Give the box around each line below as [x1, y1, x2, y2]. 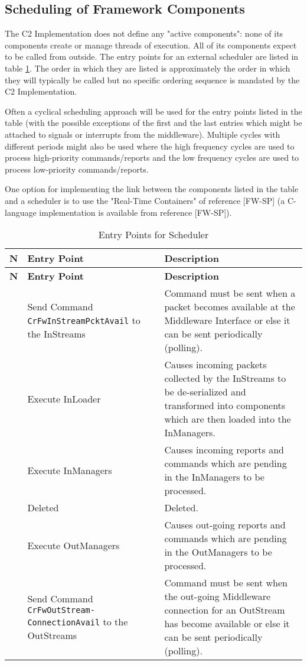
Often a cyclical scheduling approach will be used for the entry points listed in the [5, 105, 302, 117]
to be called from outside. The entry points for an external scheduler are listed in [5, 50, 299, 63]
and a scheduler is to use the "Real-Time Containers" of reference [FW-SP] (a [5, 194, 285, 206]
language [5, 206, 37, 218]
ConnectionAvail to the [27, 614, 128, 628]
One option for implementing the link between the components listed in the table [5, 183, 299, 195]
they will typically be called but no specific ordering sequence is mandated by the [5, 73, 300, 86]
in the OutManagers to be [164, 545, 272, 559]
